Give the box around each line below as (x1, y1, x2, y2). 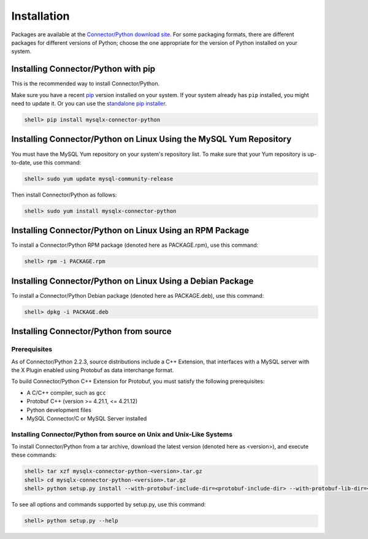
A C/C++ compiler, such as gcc (26, 389, 107, 396)
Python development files (26, 406, 91, 414)
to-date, (11, 158, 32, 166)
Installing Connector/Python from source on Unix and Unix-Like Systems (11, 430, 233, 438)
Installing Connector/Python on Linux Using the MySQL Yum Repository (11, 134, 292, 144)
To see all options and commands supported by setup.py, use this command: (11, 501, 206, 508)
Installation (11, 9, 70, 23)
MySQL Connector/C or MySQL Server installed (26, 414, 147, 422)
